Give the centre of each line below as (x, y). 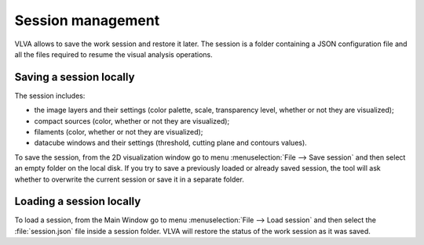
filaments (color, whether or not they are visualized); (119, 132)
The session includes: (50, 95)
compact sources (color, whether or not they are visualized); (132, 121)
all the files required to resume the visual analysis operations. (113, 54)
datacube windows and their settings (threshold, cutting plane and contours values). (171, 143)
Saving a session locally (75, 77)
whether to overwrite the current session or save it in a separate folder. (130, 179)
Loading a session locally (78, 202)
